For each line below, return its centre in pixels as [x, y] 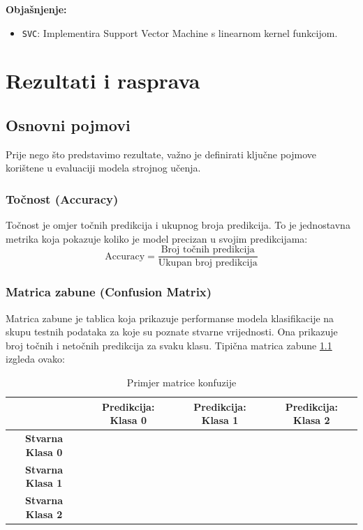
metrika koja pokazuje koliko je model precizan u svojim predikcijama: [157, 238]
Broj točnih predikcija [208, 250]
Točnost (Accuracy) [62, 198]
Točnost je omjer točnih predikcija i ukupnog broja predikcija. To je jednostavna [178, 225]
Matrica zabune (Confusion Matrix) [109, 292]
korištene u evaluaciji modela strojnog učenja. [103, 168]
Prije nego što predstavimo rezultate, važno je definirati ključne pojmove [161, 154]
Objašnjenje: [36, 9]
